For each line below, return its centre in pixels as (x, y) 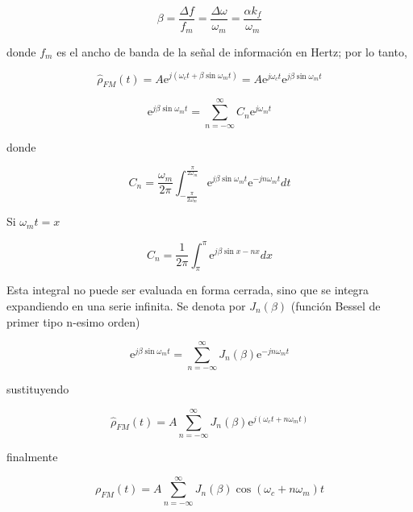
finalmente (32, 457)
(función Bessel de (336, 305)
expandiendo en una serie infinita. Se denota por (126, 305)
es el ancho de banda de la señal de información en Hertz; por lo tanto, (232, 51)
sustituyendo (38, 389)
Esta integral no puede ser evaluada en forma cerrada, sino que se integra (188, 290)
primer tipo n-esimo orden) (73, 321)
